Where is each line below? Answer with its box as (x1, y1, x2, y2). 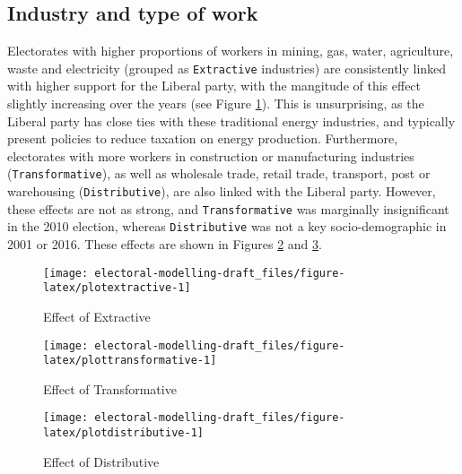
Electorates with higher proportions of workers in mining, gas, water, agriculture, (7, 41, 454, 60)
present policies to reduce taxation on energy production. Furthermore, (7, 129, 398, 148)
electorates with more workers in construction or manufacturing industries (7, 146, 414, 165)
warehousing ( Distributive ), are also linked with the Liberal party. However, (7, 182, 436, 201)
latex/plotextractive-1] (43, 281, 191, 295)
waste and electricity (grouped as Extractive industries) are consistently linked (7, 58, 447, 77)
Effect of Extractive (43, 306, 151, 325)
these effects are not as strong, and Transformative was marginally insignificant (7, 199, 449, 218)
